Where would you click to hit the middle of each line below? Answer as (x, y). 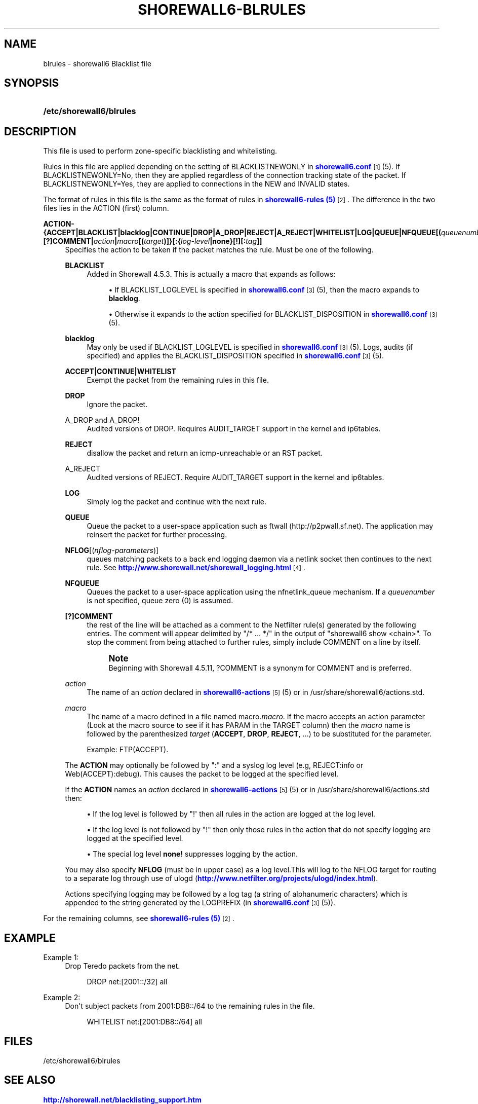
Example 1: (61, 958)
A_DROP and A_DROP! (102, 420)
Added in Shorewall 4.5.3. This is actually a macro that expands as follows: (211, 274)
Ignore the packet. (117, 404)
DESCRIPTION (40, 131)
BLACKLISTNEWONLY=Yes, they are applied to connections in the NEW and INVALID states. (196, 184)
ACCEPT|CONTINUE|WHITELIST (121, 372)
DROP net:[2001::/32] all (127, 982)
